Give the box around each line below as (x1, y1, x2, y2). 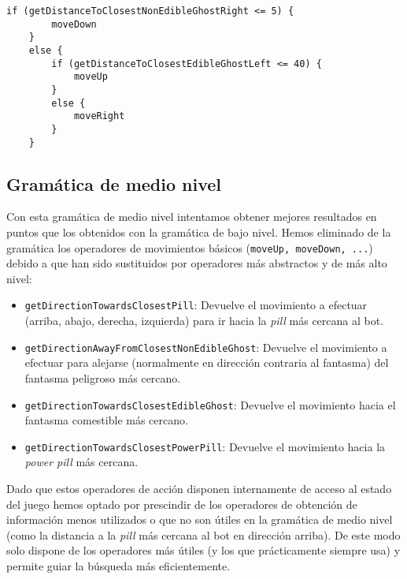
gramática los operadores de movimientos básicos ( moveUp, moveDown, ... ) (6, 239, 373, 256)
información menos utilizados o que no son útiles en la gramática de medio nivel (6, 511, 393, 528)
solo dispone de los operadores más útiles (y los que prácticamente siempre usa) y (6, 542, 401, 558)
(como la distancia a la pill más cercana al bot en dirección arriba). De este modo (6, 526, 401, 543)
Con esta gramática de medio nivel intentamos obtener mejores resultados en (6, 208, 377, 225)
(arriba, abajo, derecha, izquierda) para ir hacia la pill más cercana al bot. (24, 312, 384, 329)
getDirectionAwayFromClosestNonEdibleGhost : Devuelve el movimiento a (24, 338, 387, 355)
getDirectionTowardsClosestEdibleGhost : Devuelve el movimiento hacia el (24, 396, 396, 413)
